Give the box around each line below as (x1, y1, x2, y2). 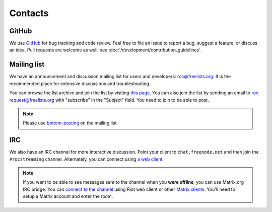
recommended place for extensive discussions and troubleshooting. (9, 81, 151, 87)
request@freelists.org (9, 97, 55, 103)
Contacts (9, 8, 49, 19)
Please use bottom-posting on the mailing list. (23, 120, 118, 126)
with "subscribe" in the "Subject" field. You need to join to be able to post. (55, 97, 209, 103)
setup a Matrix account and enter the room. (23, 193, 113, 199)
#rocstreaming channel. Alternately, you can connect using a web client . (9, 156, 164, 162)
